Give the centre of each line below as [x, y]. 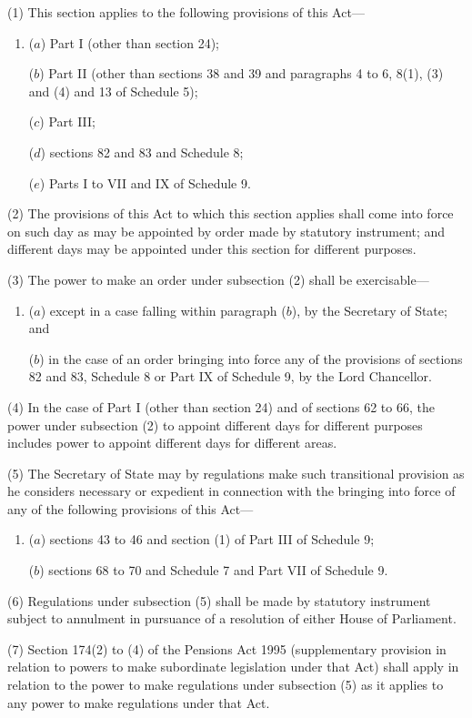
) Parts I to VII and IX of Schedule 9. [145, 182]
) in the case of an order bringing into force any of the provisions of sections [251, 358]
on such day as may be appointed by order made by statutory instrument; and [226, 231]
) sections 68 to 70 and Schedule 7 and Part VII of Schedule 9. [214, 570]
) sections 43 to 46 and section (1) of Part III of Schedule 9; [207, 539]
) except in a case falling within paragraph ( [163, 310]
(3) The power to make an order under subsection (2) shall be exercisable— [218, 279]
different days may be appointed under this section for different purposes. [212, 249]
